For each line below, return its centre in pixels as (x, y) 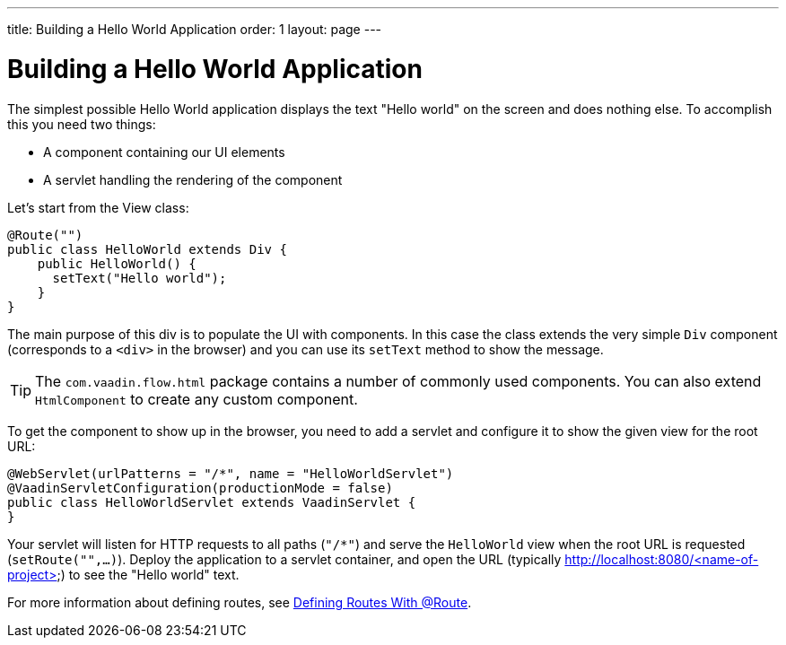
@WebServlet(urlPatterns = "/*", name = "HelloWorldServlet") (231, 473)
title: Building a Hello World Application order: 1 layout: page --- (195, 29)
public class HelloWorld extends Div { (147, 249)
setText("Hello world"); (140, 278)
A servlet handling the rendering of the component (193, 179)
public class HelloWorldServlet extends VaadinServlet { (212, 502)
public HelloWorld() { (117, 263)
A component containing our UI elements (164, 152)
